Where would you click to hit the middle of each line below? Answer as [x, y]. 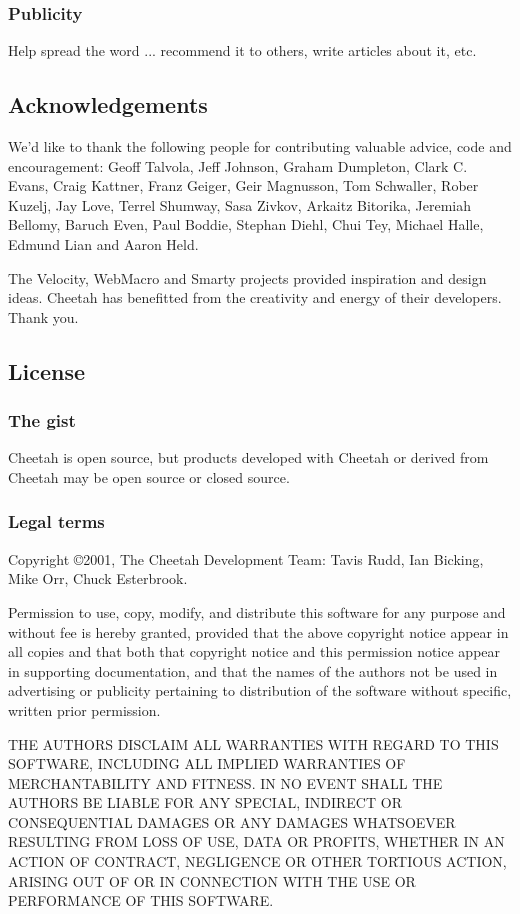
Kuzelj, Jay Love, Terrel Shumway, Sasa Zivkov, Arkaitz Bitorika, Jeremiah [240, 204]
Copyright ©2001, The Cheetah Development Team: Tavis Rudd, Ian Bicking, [246, 558]
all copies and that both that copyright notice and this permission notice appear [254, 651]
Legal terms [56, 521]
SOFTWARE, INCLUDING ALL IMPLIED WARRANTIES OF [207, 763]
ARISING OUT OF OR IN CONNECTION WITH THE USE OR [212, 880]
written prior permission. [84, 709]
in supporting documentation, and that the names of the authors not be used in [253, 670]
